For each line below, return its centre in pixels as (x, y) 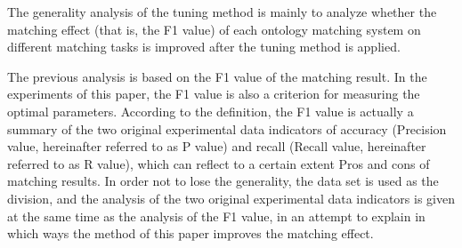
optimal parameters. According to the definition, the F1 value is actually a (211, 111)
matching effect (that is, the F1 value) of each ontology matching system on (214, 29)
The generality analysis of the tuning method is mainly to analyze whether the (222, 12)
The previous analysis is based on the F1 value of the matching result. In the (217, 76)
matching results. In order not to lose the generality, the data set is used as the (223, 181)
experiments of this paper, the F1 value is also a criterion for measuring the (214, 94)
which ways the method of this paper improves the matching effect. (190, 233)
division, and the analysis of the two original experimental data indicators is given (231, 198)
